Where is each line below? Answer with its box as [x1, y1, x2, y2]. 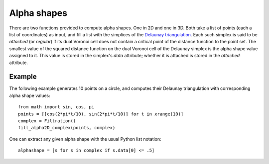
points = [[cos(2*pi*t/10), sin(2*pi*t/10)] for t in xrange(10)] [18, 111, 184, 117]
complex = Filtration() [18, 118, 76, 124]
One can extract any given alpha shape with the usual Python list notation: [9, 136, 161, 142]
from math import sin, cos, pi [18, 104, 95, 110]
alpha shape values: [9, 92, 51, 98]
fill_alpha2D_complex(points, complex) [18, 125, 116, 131]
